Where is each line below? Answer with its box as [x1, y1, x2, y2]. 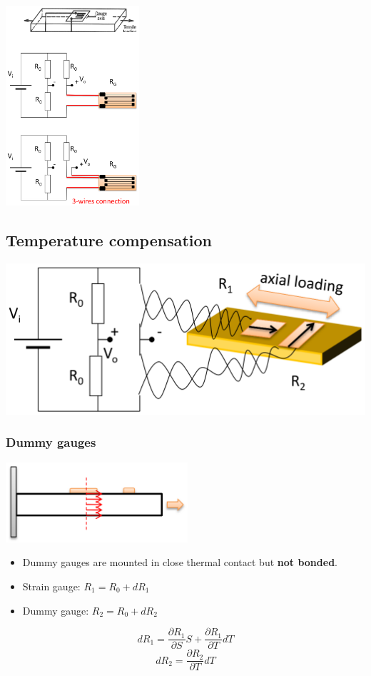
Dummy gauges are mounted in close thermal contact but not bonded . [22, 555, 337, 570]
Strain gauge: [22, 578, 81, 593]
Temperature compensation [6, 228, 213, 251]
